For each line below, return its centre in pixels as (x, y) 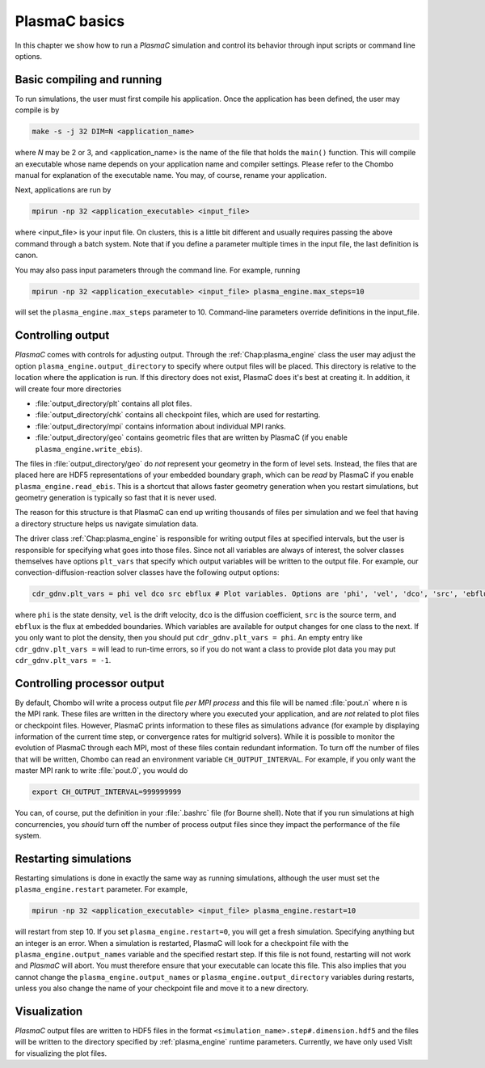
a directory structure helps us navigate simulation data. (107, 523)
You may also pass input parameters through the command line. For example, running (158, 270)
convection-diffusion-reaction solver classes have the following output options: (147, 572)
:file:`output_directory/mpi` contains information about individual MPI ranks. (160, 426)
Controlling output (62, 336)
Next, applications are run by (63, 190)
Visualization (49, 1011)
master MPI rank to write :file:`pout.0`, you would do (101, 770)
